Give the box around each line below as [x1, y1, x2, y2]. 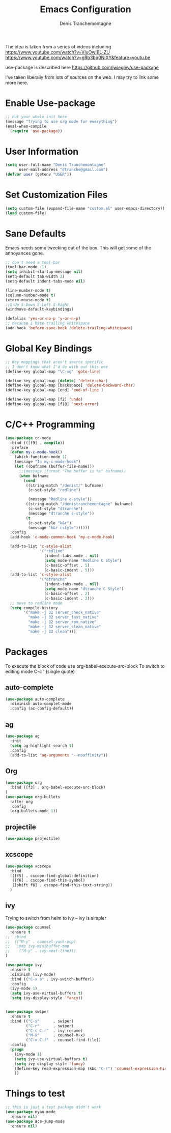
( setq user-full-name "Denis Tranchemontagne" [5, 162, 106, 167]
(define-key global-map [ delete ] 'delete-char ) [5, 378, 108, 383]
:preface [10, 445, 28, 450]
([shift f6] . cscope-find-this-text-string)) [12, 883, 113, 888]
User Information [5, 146, 79, 157]
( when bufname [18, 473, 49, 478]
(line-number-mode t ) [5, 288, 51, 293]
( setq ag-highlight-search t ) [10, 743, 74, 748]
